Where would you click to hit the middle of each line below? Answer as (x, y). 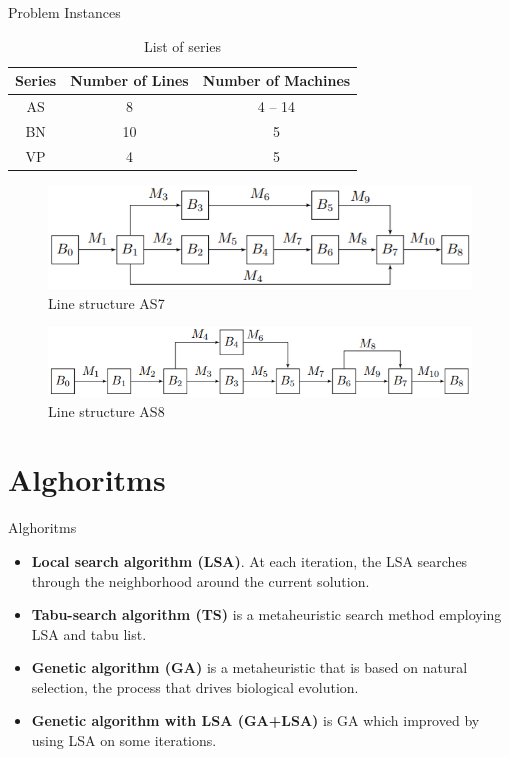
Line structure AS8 (106, 410)
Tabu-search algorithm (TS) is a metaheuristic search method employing (266, 614)
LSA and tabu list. (89, 633)
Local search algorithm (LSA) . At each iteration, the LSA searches (249, 560)
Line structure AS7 (106, 302)
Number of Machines (276, 80)
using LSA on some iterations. (124, 740)
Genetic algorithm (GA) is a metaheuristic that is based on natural (249, 667)
